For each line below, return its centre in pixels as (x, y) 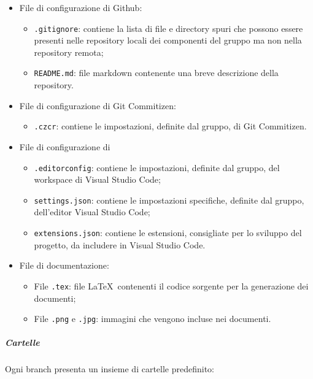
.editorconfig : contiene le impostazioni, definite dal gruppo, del (157, 167)
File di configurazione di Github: (81, 7)
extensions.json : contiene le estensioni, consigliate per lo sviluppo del (168, 233)
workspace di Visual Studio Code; (97, 179)
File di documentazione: (64, 265)
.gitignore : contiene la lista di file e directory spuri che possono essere (168, 28)
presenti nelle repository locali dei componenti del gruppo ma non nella (168, 40)
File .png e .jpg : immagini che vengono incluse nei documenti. (153, 319)
